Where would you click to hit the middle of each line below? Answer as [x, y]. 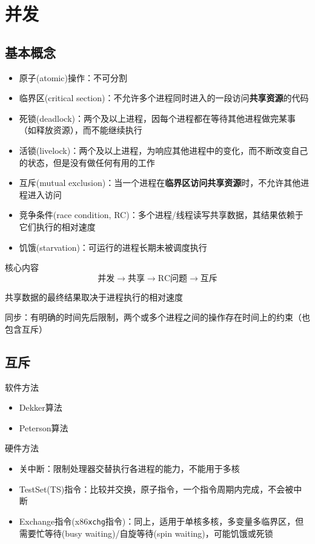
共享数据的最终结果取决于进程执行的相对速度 [94, 297]
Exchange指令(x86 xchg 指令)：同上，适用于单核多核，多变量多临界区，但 [161, 521]
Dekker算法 [41, 407]
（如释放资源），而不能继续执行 [81, 130]
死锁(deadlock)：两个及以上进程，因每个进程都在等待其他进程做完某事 [157, 118]
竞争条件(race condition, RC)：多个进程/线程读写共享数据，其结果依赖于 [161, 215]
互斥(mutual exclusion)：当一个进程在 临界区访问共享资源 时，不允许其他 [160, 183]
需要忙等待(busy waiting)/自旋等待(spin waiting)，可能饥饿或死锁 [146, 533]
